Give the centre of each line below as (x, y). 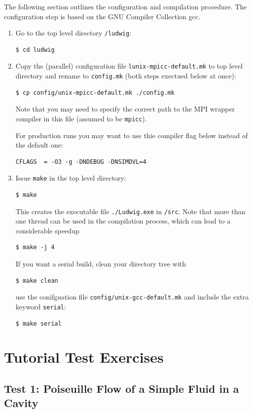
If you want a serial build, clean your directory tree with (101, 264)
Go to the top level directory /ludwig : (73, 33)
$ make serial (38, 323)
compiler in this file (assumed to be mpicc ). (81, 118)
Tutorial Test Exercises (84, 357)
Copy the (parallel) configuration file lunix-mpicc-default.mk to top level (129, 66)
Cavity (21, 403)
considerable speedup (47, 230)
